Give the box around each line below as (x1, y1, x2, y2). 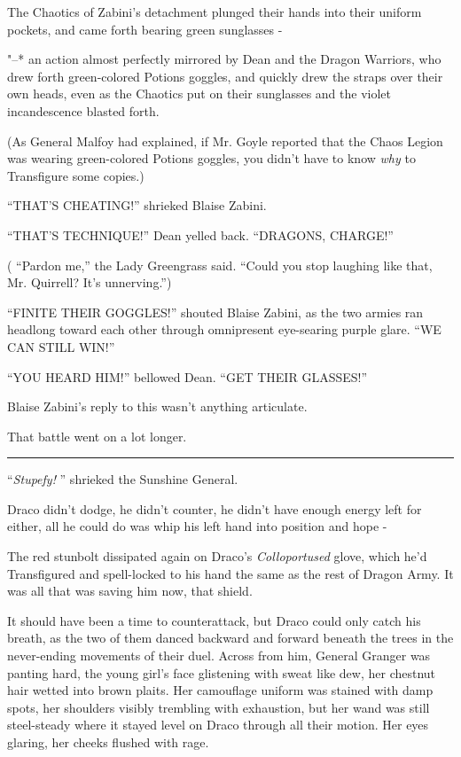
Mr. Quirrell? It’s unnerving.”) (7, 273, 172, 292)
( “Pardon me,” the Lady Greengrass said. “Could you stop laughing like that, (7, 255, 433, 274)
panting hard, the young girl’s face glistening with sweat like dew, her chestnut (7, 663, 436, 682)
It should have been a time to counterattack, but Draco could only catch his (7, 611, 421, 629)
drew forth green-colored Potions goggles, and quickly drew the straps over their (7, 66, 443, 85)
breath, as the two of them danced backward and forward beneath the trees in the (7, 628, 454, 647)
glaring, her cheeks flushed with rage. (7, 733, 209, 751)
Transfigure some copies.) (7, 166, 145, 184)
